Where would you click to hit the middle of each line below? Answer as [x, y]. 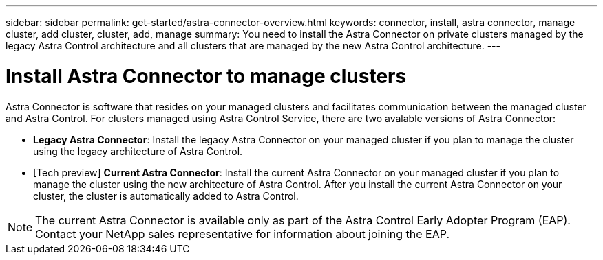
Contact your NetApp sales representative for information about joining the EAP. [243, 234]
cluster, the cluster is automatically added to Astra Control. [166, 196]
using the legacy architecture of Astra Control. [138, 151]
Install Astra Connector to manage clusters [206, 76]
